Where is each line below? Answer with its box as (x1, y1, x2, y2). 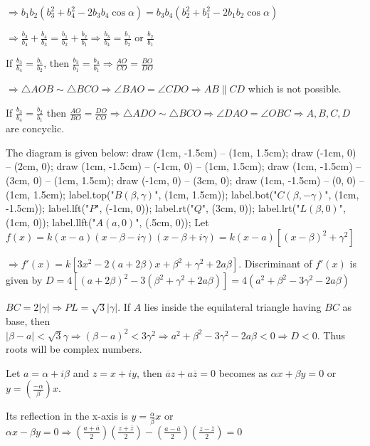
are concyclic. (6, 121, 65, 136)
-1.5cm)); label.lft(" (6, 201, 90, 216)
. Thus (317, 327, 346, 342)
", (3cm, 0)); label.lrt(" (201, 201, 300, 216)
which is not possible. (248, 81, 342, 96)
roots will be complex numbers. (6, 341, 142, 356)
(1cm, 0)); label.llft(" (6, 214, 96, 229)
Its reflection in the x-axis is (6, 408, 128, 423)
